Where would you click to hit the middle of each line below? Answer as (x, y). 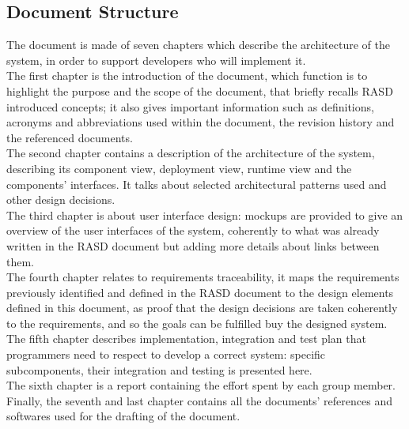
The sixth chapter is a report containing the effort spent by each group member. (201, 385)
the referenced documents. (70, 137)
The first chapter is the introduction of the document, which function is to (187, 75)
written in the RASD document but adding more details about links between (193, 245)
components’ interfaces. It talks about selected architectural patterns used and (197, 184)
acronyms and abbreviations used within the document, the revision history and (201, 122)
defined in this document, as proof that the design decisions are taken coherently (202, 308)
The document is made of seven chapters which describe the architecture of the (198, 45)
